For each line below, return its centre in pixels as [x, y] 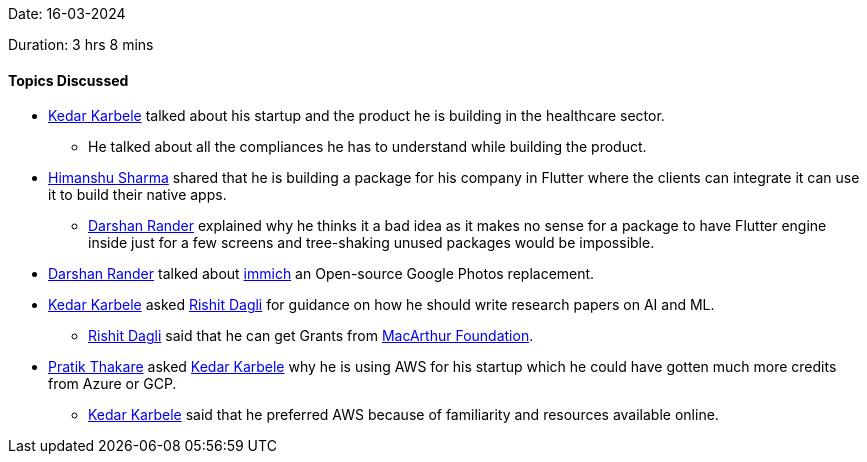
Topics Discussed [68, 80]
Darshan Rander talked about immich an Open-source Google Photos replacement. [321, 274]
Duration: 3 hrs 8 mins [81, 44]
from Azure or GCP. [112, 384]
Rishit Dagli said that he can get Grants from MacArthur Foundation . [311, 336]
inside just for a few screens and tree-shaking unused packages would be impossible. [371, 243]
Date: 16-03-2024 [67, 13]
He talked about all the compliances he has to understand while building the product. [367, 147]
